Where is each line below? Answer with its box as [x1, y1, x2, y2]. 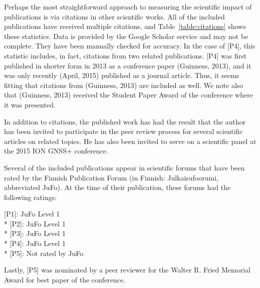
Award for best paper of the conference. [4, 274, 126, 284]
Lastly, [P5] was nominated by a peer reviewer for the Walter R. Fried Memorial [4, 264, 250, 275]
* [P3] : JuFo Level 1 [4, 228, 66, 238]
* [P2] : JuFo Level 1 [4, 218, 66, 228]
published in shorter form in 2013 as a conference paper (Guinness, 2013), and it [4, 60, 251, 70]
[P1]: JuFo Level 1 [4, 208, 60, 219]
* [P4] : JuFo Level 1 [4, 238, 66, 248]
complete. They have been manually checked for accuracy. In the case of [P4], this [4, 40, 255, 51]
